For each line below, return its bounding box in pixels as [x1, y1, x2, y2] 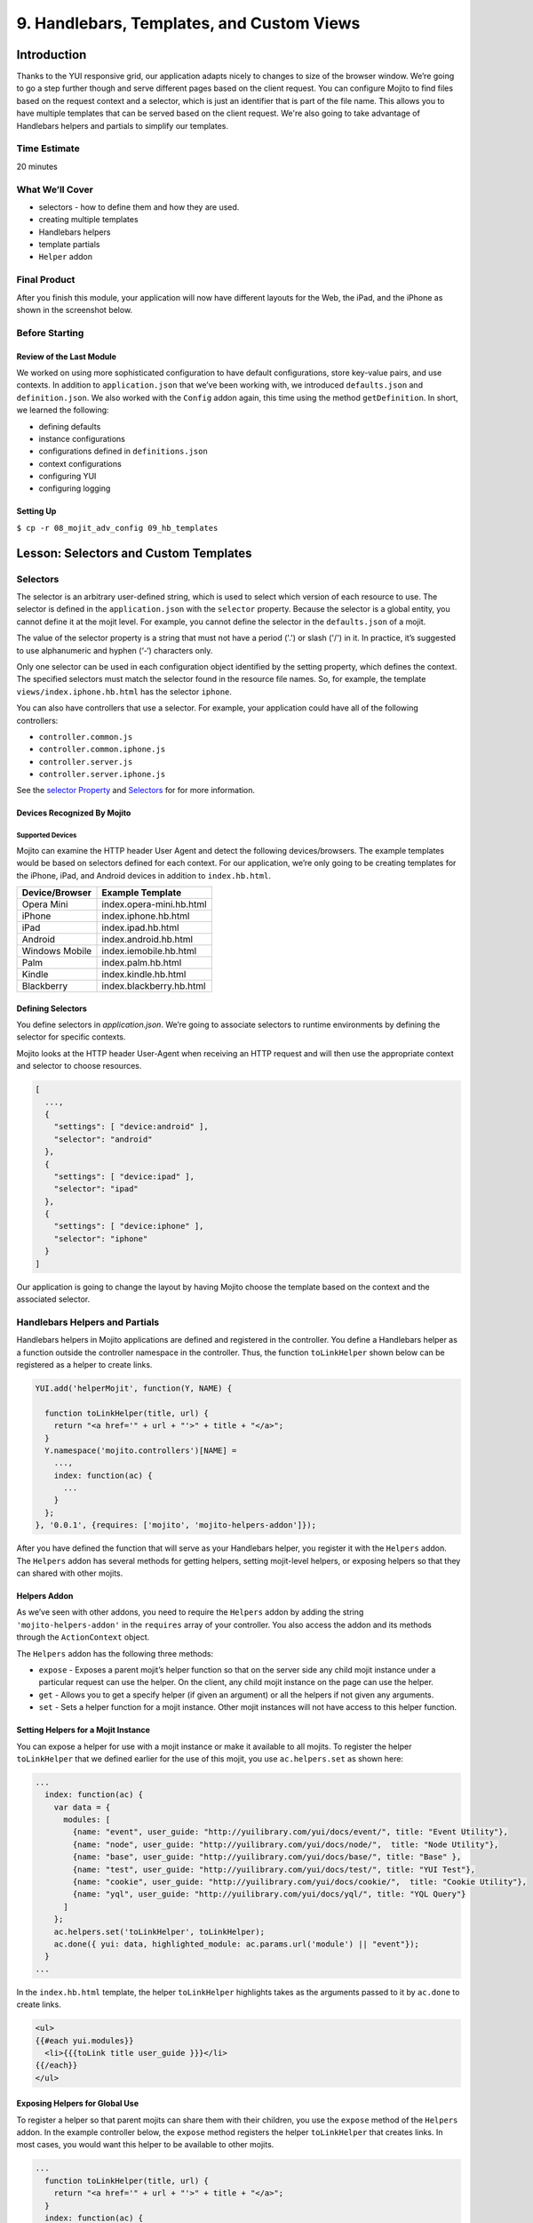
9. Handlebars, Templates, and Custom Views [16, 13, 361, 33]
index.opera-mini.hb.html [101, 898, 208, 911]
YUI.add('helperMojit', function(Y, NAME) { [35, 1383, 233, 1393]
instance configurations [38, 433, 126, 444]
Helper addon [38, 252, 93, 262]
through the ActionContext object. [16, 1632, 150, 1642]
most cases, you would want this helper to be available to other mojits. [16, 2139, 274, 2150]
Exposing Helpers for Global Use [16, 2099, 139, 2109]
